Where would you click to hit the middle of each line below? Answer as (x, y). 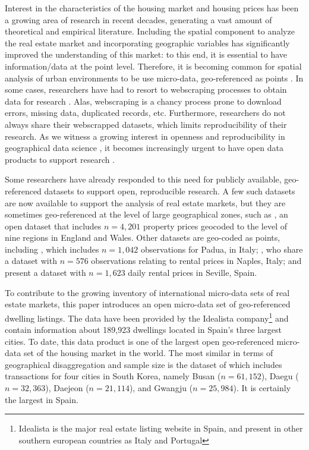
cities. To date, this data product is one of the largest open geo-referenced (139, 341)
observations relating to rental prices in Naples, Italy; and (196, 261)
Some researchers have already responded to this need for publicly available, (143, 179)
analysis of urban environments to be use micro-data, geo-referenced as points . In (154, 78)
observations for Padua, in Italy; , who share (222, 249)
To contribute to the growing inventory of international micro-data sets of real (147, 292)
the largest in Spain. (42, 399)
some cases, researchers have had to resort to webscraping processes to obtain (146, 89)
